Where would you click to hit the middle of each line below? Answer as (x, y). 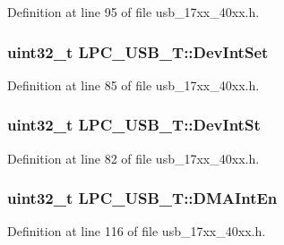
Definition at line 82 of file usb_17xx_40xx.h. (133, 158)
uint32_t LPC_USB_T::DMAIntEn (142, 198)
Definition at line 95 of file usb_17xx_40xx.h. (133, 12)
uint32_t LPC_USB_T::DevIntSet (138, 51)
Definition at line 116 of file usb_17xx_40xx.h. (137, 231)
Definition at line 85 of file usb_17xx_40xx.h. (133, 84)
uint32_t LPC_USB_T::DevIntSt (134, 125)
